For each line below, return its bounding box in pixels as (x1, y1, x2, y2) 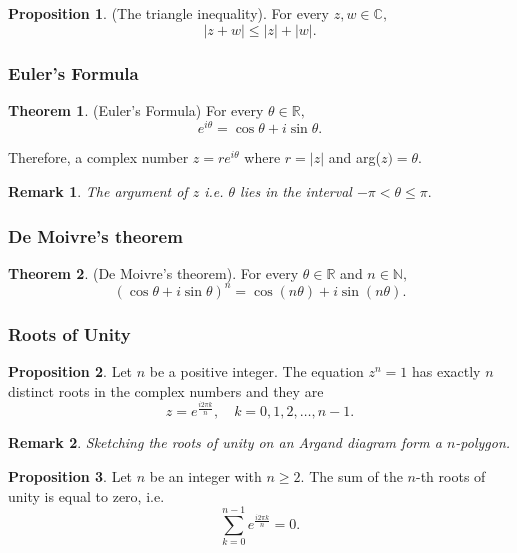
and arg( (328, 147, 381, 168)
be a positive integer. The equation (149, 361, 364, 382)
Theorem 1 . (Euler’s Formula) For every (8, 99, 264, 120)
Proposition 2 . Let (8, 361, 133, 382)
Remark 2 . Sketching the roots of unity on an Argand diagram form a (8, 432, 442, 453)
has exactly (411, 361, 481, 382)
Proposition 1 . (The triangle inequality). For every (8, 3, 329, 23)
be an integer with (149, 465, 262, 486)
